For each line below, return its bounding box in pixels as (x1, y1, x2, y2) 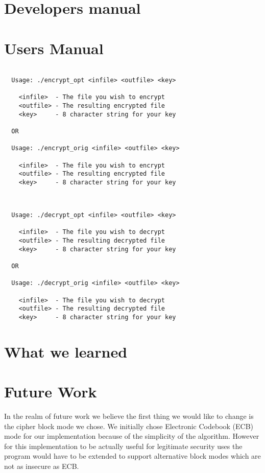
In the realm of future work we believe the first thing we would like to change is (4, 411, 254, 421)
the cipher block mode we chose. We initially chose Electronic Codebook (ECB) (4, 420, 254, 431)
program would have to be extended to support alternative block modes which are (4, 451, 261, 461)
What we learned (4, 341, 128, 362)
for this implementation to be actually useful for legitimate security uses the (4, 440, 243, 451)
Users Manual (4, 37, 104, 58)
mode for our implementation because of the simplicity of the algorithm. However (4, 431, 259, 441)
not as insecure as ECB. (4, 461, 79, 471)
